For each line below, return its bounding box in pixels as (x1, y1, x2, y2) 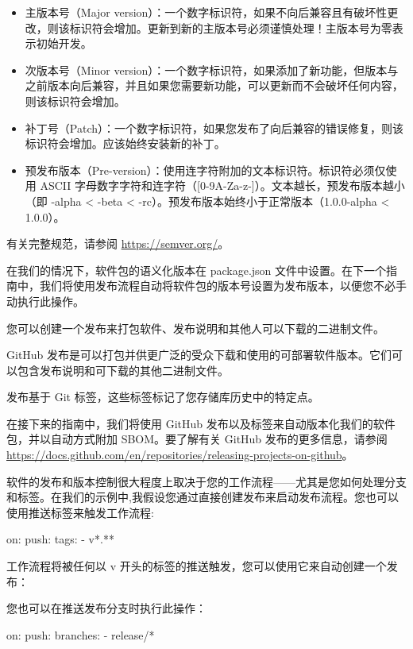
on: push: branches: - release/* (6, 626, 155, 643)
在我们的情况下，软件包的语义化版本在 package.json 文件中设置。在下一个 (6, 261, 387, 278)
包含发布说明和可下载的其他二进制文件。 (17, 361, 229, 378)
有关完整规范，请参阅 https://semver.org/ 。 (6, 235, 230, 252)
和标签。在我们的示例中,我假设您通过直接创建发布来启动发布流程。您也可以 (6, 489, 399, 505)
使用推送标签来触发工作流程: (6, 504, 154, 520)
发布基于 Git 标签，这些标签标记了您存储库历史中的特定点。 (6, 388, 319, 405)
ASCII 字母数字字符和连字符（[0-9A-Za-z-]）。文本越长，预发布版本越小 (40, 177, 405, 194)
